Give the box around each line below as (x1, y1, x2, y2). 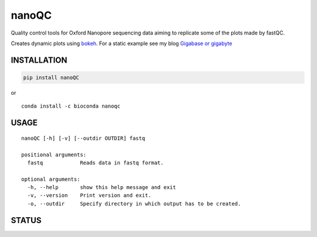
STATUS (11, 215, 42, 225)
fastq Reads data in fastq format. (27, 159, 164, 166)
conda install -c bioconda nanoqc (21, 103, 120, 109)
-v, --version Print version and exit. (27, 192, 152, 199)
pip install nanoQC (23, 74, 79, 81)
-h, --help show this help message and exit (27, 184, 176, 191)
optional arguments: (21, 176, 80, 183)
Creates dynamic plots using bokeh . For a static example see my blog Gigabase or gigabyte (11, 40, 232, 47)
